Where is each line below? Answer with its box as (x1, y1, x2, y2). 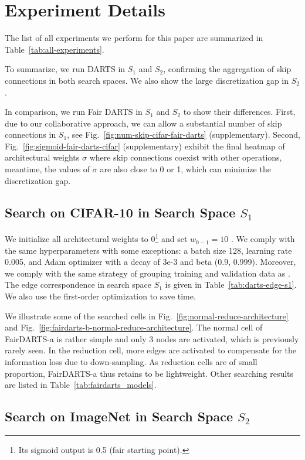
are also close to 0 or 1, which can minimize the (100, 163, 271, 175)
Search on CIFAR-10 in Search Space (5, 203, 236, 221)
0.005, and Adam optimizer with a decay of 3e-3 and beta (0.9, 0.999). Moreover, (5, 255, 296, 268)
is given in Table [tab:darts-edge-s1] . (165, 278, 297, 291)
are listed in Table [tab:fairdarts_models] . (5, 379, 157, 391)
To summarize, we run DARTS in (5, 63, 126, 75)
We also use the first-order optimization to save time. (5, 290, 196, 302)
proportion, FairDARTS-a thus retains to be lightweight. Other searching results (5, 367, 294, 379)
